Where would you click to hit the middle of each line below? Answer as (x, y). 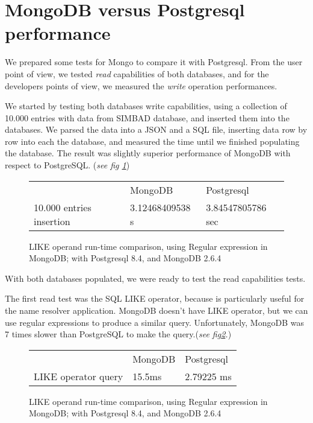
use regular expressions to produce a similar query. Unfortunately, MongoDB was (154, 322)
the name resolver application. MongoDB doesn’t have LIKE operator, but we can (156, 310)
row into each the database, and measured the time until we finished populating (152, 141)
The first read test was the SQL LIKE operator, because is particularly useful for (155, 298)
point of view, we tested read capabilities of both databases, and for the (137, 73)
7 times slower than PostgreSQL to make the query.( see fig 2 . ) (118, 334)
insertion (52, 221)
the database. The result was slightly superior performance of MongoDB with (148, 153)
